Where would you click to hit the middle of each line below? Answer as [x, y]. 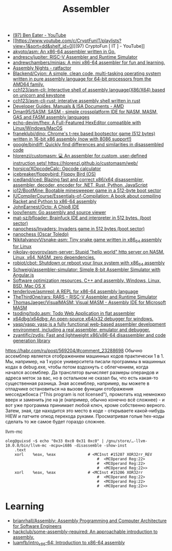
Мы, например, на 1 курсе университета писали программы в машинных [85, 361]
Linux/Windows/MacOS [38, 128]
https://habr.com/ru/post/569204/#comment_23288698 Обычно [74, 350]
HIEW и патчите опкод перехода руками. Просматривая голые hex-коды [85, 416]
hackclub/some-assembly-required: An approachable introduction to [85, 531]
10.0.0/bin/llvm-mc [26, 446]
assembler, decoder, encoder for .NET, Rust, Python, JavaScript [80, 185]
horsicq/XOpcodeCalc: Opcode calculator [57, 169]
